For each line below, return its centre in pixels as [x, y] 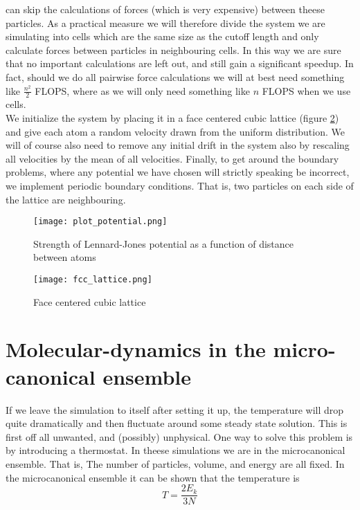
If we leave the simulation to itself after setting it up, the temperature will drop [175, 409]
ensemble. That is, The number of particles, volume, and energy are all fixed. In [175, 463]
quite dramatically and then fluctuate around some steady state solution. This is [177, 423]
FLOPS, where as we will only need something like [142, 90]
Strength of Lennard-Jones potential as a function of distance [164, 243]
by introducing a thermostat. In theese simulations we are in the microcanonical [175, 450]
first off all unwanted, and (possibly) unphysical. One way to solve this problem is [179, 436]
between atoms [65, 257]
